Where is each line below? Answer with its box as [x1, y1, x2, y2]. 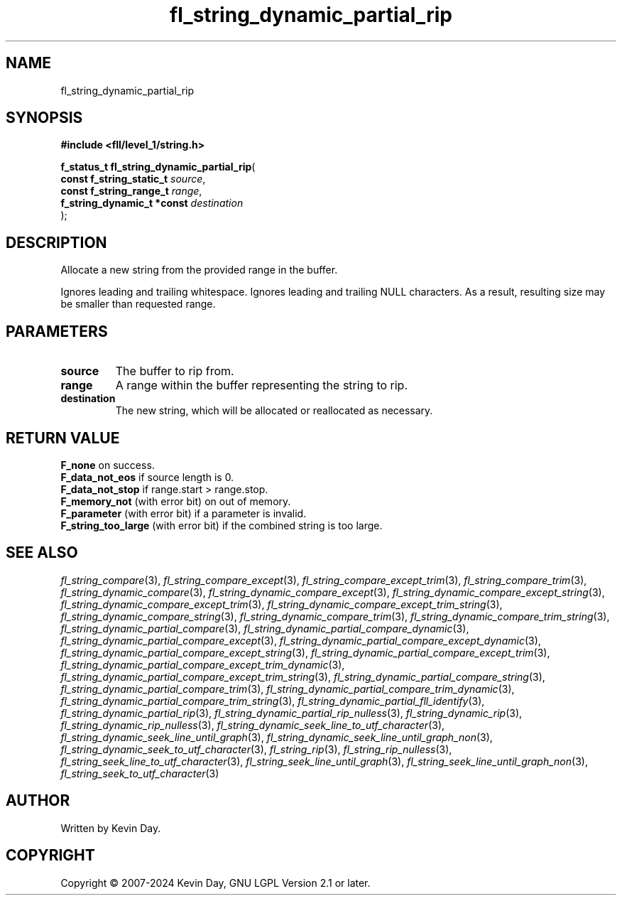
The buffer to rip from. [115, 364, 234, 379]
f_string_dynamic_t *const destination [60, 197, 244, 210]
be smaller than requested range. [60, 298, 216, 311]
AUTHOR [6, 792, 70, 810]
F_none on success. [60, 458, 155, 471]
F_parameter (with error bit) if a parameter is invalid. [60, 507, 307, 519]
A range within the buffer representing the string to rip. [115, 378, 408, 393]
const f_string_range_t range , [60, 185, 202, 198]
